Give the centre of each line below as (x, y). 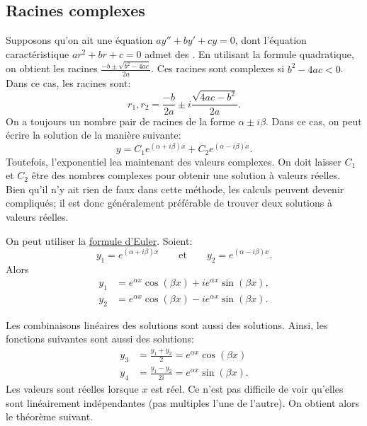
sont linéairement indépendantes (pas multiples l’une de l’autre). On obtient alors (183, 402)
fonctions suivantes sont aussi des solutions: (100, 339)
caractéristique (38, 53)
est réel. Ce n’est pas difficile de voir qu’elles (247, 389)
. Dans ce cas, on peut (314, 121)
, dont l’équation (271, 40)
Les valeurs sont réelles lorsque (72, 389)
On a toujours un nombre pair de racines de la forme (120, 121)
